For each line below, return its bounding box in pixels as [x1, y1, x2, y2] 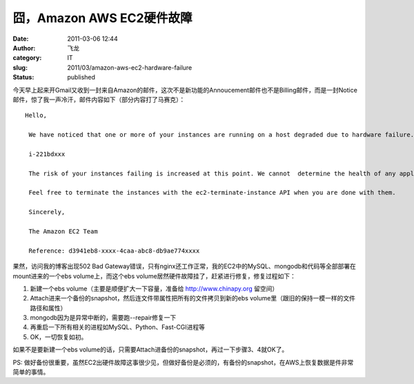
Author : [12, 44, 36, 52]
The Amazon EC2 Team [28, 227, 98, 235]
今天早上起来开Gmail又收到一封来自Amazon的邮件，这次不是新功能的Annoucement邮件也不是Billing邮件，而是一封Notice [12, 86, 358, 94]
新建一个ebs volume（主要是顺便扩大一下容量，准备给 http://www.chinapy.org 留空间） [30, 284, 279, 293]
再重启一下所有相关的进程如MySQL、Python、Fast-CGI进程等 [30, 323, 206, 332]
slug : [12, 63, 28, 72]
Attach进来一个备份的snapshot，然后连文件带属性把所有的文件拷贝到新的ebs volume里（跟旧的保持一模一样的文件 [30, 294, 355, 303]
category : [12, 54, 42, 62]
